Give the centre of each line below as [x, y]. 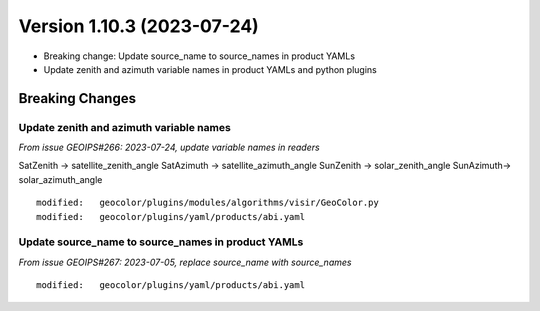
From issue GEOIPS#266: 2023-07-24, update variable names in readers [169, 147]
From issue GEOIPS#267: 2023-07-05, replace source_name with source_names [185, 262]
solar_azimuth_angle [60, 179]
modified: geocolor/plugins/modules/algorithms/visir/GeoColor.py [207, 203]
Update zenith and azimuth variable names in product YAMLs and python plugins [210, 69]
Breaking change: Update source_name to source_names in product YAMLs [199, 56]
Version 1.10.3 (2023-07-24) [138, 26]
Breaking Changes [77, 98]
